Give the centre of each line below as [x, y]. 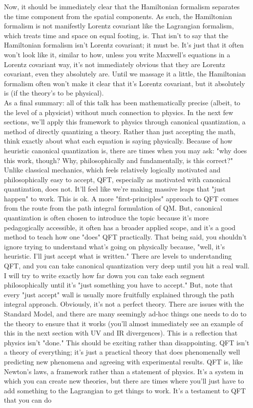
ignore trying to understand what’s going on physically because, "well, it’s [115, 246]
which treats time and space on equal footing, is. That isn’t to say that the [116, 35]
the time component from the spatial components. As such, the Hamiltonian [118, 16]
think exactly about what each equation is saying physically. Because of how [118, 141]
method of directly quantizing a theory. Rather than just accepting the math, [120, 131]
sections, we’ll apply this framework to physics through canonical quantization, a [125, 122]
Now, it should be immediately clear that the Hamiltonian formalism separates [122, 6]
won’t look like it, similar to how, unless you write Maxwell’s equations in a [117, 54]
